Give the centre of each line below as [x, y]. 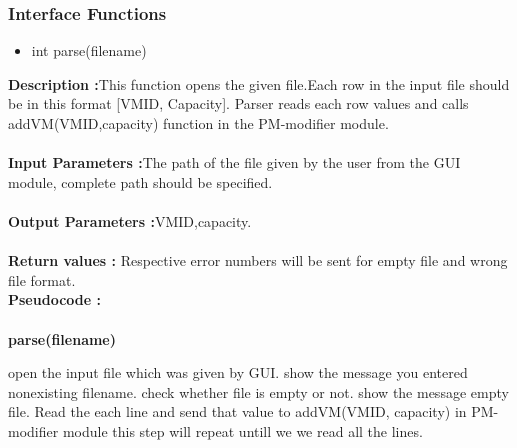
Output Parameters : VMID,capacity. [130, 220]
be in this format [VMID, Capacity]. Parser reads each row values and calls [238, 103]
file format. [42, 279]
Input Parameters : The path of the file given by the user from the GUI [234, 162]
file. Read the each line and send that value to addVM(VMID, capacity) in [237, 411]
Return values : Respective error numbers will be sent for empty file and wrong [258, 260]
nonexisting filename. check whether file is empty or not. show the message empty [258, 391]
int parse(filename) [89, 50]
